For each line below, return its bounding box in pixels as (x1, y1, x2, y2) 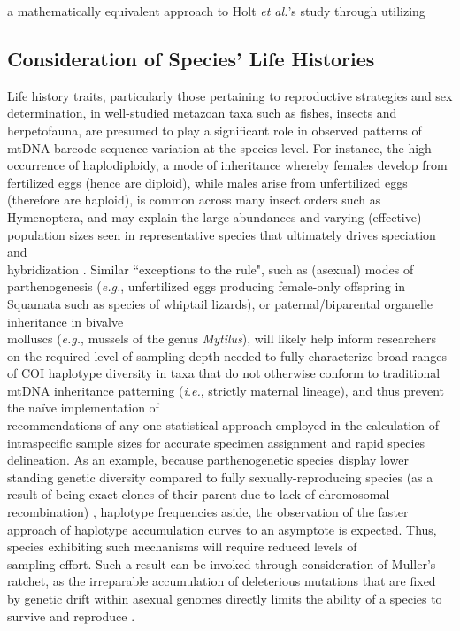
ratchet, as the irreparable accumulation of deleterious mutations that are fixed (7, 572, 436, 590)
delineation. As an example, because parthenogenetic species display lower (7, 450, 409, 469)
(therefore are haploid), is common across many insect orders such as (7, 190, 381, 209)
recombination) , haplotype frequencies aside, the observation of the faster (7, 503, 409, 521)
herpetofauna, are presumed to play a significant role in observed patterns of (7, 120, 422, 139)
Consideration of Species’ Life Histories (7, 44, 375, 72)
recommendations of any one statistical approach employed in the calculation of (7, 416, 439, 435)
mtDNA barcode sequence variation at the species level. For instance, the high (7, 138, 432, 157)
